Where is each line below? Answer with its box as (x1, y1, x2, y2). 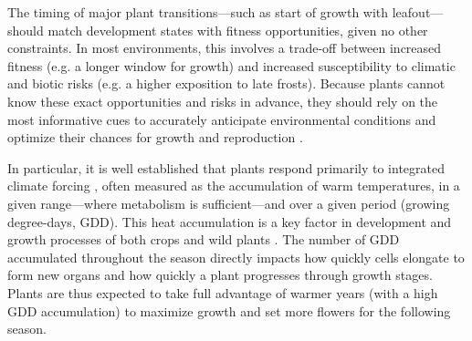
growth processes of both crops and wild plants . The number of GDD (7, 230, 400, 249)
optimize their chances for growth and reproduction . (7, 128, 303, 147)
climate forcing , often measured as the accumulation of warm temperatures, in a (7, 176, 460, 195)
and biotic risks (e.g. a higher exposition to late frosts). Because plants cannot (7, 74, 446, 93)
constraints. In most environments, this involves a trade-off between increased (7, 38, 442, 57)
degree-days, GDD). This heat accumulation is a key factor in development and (7, 212, 452, 231)
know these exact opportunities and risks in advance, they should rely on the (7, 91, 438, 110)
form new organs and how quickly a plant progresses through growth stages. (7, 265, 433, 284)
